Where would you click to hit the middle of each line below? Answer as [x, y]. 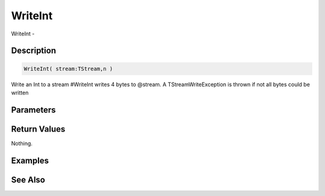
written [20, 93]
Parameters [33, 110]
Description [34, 51]
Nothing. [22, 143]
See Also [28, 179]
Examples [30, 160]
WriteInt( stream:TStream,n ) [68, 69]
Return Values [38, 129]
